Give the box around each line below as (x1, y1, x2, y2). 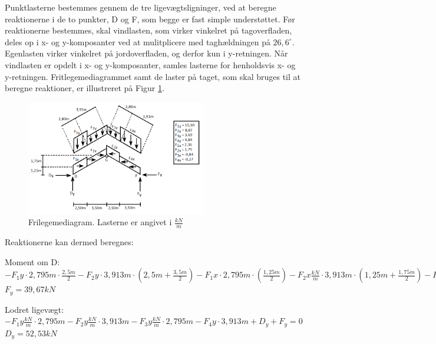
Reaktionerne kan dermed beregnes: (5, 236, 134, 248)
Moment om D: (5, 255, 60, 268)
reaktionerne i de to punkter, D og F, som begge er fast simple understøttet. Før (5, 12, 295, 25)
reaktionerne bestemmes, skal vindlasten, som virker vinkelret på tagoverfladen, (5, 24, 292, 36)
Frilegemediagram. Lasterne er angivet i (28, 216, 172, 228)
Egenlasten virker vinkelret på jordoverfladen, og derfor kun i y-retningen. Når (5, 47, 288, 59)
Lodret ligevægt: (5, 303, 64, 315)
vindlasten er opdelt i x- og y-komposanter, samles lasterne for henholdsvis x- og (5, 58, 296, 71)
